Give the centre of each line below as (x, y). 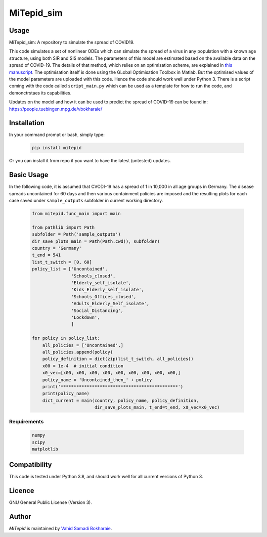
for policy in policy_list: (66, 338)
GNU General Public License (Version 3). (51, 502)
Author (20, 517)
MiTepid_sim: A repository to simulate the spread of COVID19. (72, 43)
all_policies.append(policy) (78, 352)
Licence (22, 491)
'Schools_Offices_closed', (104, 296)
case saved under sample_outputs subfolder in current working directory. (86, 201)
